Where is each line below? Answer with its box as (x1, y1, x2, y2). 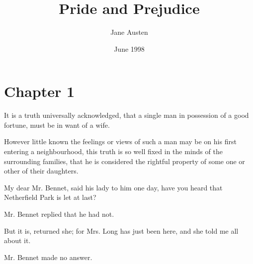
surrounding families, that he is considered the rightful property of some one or (4, 156, 245, 166)
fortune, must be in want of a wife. (4, 119, 110, 130)
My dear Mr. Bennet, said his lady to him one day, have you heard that (4, 182, 223, 192)
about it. (4, 235, 31, 246)
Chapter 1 (4, 81, 75, 101)
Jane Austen (110, 27, 148, 37)
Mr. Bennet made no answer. (4, 252, 92, 262)
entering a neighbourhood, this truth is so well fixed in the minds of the (4, 146, 223, 157)
